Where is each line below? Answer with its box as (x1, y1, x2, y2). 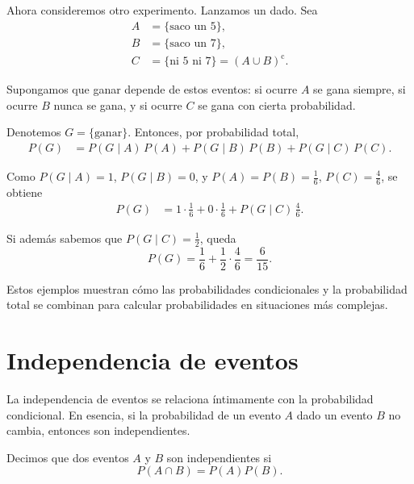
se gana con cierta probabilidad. (198, 96, 356, 113)
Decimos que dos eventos (6, 449, 129, 465)
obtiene (6, 183, 43, 200)
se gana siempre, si (313, 81, 406, 98)
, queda (199, 229, 236, 246)
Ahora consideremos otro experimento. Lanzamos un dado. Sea (6, 2, 318, 18)
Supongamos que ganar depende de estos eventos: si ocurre (6, 81, 298, 98)
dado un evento (296, 406, 373, 423)
